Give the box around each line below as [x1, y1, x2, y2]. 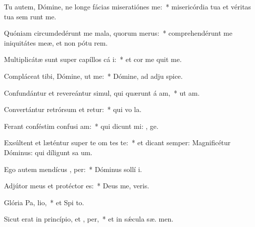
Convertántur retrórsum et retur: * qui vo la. [4, 104, 142, 114]
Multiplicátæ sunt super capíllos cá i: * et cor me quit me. [4, 54, 182, 64]
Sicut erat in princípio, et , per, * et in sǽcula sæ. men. [4, 214, 174, 224]
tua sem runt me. [4, 11, 56, 21]
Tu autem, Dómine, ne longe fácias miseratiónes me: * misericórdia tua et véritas [4, 1, 251, 11]
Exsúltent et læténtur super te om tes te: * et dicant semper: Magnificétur [4, 137, 231, 148]
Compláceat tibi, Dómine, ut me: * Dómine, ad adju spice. [4, 70, 183, 81]
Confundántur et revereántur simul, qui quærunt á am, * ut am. [4, 87, 200, 98]
